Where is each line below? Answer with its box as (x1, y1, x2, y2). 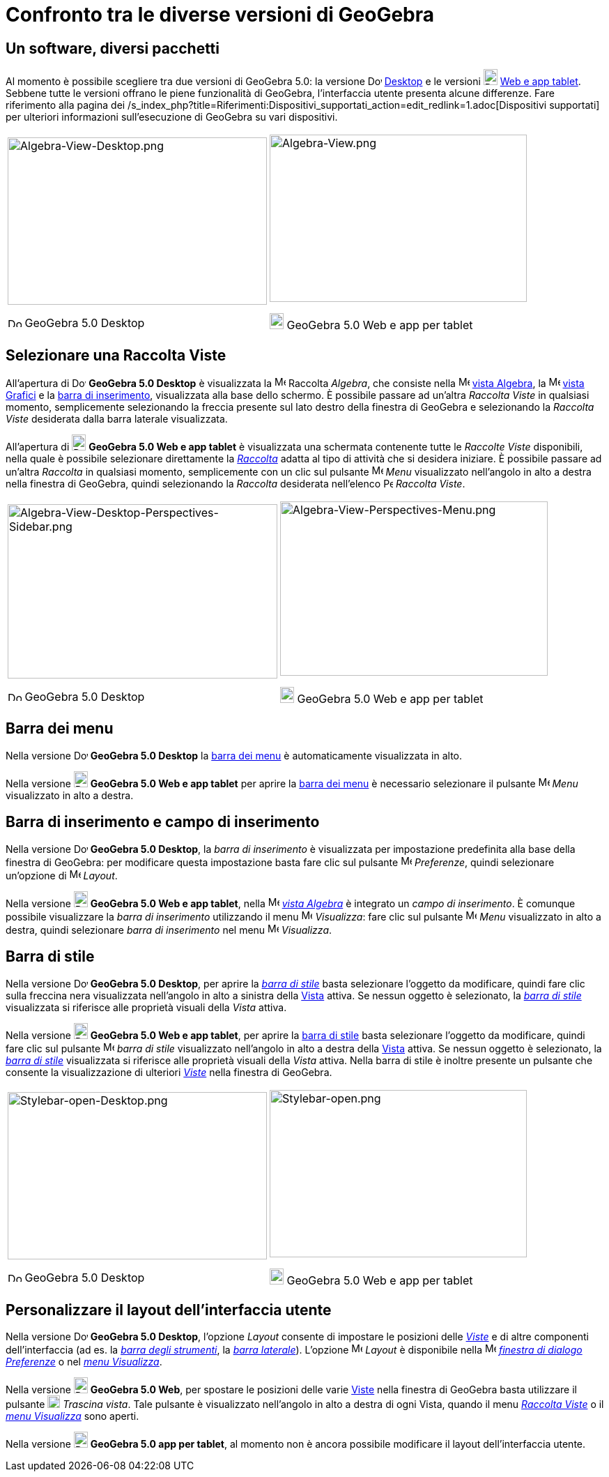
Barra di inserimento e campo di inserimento (6, 813, 320, 831)
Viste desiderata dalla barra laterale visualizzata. (6, 413, 228, 425)
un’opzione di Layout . (6, 869, 118, 881)
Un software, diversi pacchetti (6, 39, 219, 57)
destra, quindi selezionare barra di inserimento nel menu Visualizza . (6, 923, 332, 936)
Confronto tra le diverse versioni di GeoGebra (6, 3, 435, 26)
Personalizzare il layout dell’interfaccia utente (6, 1301, 332, 1319)
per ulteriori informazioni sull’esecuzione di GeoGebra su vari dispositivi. (6, 111, 338, 123)
